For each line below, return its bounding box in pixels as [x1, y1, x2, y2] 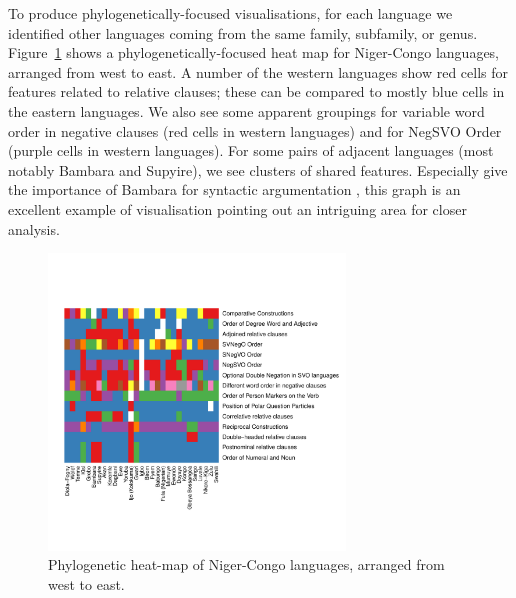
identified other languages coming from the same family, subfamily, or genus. [8, 22, 478, 43]
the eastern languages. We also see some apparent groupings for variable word [8, 100, 485, 121]
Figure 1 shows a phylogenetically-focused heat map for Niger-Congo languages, [8, 42, 500, 63]
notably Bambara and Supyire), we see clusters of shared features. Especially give [8, 159, 508, 180]
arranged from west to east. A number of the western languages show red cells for [8, 61, 509, 82]
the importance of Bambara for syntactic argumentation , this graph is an [8, 179, 461, 200]
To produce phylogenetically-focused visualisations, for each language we [8, 3, 453, 23]
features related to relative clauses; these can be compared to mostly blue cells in [8, 81, 505, 102]
